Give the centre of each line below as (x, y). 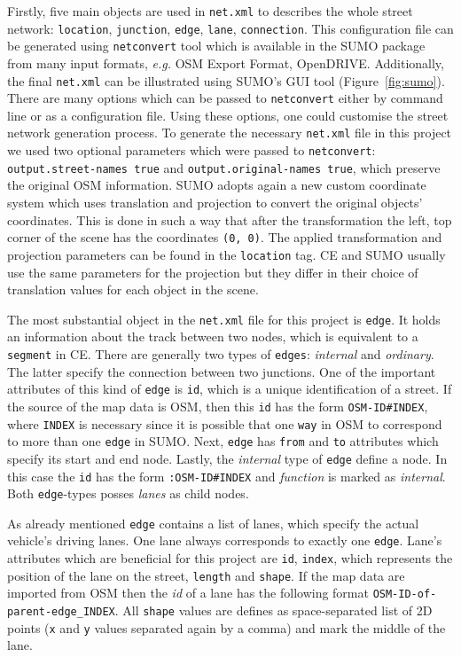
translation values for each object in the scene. (133, 289)
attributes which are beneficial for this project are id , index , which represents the (230, 558)
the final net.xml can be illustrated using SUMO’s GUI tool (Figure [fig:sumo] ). (226, 80)
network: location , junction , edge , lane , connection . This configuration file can (230, 28)
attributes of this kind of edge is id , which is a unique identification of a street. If (230, 389)
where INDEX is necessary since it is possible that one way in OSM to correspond (225, 423)
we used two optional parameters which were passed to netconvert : (191, 150)
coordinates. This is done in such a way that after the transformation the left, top (230, 219)
